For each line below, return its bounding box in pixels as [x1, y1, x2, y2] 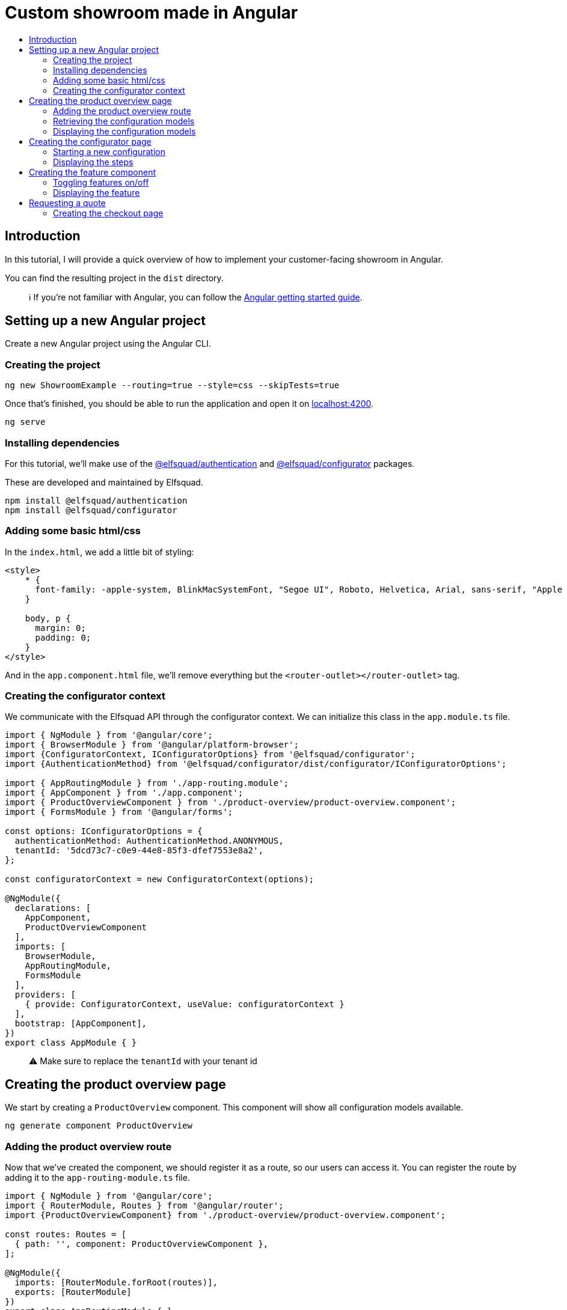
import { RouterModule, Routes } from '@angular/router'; [5, 1201, 284, 1211]
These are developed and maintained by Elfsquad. [5, 477, 203, 487]
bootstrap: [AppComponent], [14, 1019, 147, 1029]
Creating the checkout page [53, 207, 164, 218]
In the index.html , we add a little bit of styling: [5, 546, 194, 557]
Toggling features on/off [53, 177, 149, 187]
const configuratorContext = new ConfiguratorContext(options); [5, 874, 314, 885]
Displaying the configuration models [53, 126, 196, 136]
